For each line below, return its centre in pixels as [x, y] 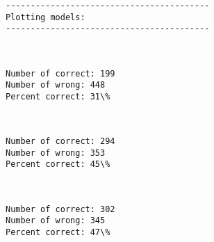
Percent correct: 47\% [58, 232]
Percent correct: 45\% [58, 164]
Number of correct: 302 [60, 209]
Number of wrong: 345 [56, 221]
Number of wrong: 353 [56, 153]
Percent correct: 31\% [58, 96]
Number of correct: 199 [60, 73]
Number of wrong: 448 [56, 85]
